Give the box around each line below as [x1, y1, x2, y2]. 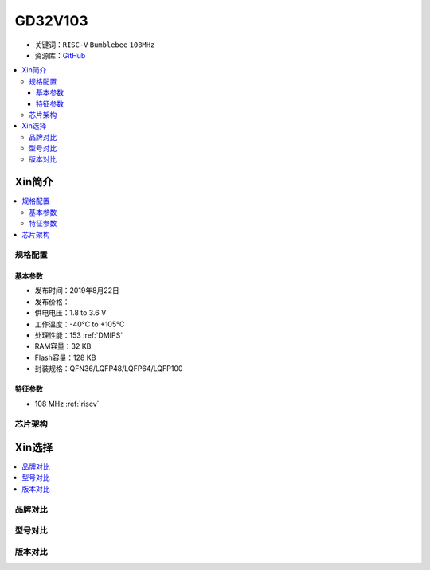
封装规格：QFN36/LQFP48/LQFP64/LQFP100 [34, 364, 183, 373]
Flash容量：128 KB [34, 353, 96, 362]
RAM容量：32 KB [34, 342, 92, 351]
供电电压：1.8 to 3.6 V [34, 308, 107, 318]
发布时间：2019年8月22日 [34, 286, 119, 295]
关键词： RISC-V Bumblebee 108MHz [34, 40, 155, 49]
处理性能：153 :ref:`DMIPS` [34, 330, 123, 340]
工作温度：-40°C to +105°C [34, 319, 125, 329]
